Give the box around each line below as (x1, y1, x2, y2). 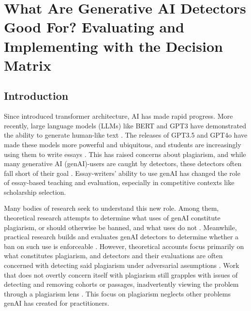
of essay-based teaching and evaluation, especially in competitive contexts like (4, 177, 235, 187)
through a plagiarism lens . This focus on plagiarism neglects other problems (4, 288, 231, 298)
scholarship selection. (4, 187, 66, 197)
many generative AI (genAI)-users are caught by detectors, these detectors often (4, 158, 242, 169)
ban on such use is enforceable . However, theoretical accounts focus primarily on (4, 241, 244, 251)
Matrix (4, 55, 51, 75)
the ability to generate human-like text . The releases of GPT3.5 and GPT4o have (4, 130, 248, 140)
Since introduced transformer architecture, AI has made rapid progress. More (4, 111, 233, 121)
